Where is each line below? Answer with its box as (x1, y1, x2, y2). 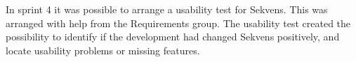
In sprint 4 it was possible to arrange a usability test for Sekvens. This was (6, 2, 328, 16)
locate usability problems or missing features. (6, 42, 200, 57)
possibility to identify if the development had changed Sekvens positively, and (6, 29, 340, 44)
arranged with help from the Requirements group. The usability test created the (6, 15, 351, 30)
